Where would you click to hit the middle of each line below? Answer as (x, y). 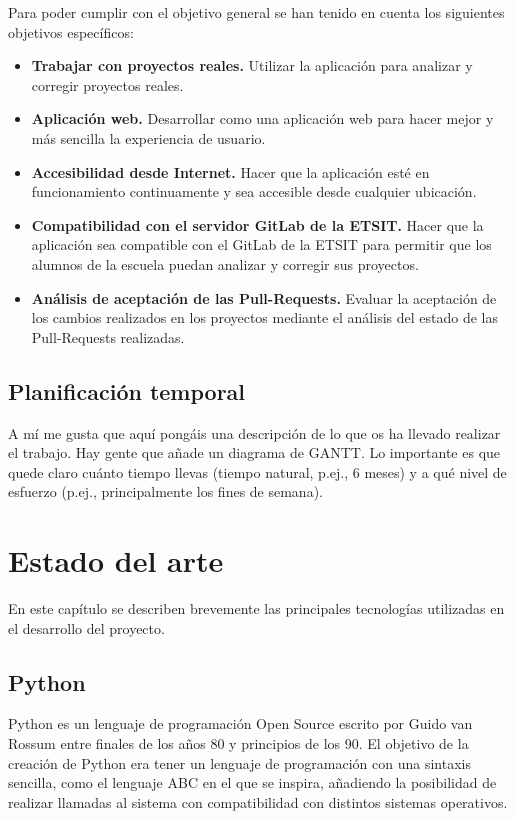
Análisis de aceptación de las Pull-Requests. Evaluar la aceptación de (264, 297)
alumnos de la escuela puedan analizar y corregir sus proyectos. (225, 263)
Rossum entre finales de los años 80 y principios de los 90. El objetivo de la (238, 743)
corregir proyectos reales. (107, 84)
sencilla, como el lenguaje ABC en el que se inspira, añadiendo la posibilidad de (252, 782)
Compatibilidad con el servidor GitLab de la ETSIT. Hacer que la (257, 224)
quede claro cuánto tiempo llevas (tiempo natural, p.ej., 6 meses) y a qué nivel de (257, 471)
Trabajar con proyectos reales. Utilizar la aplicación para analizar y (252, 65)
